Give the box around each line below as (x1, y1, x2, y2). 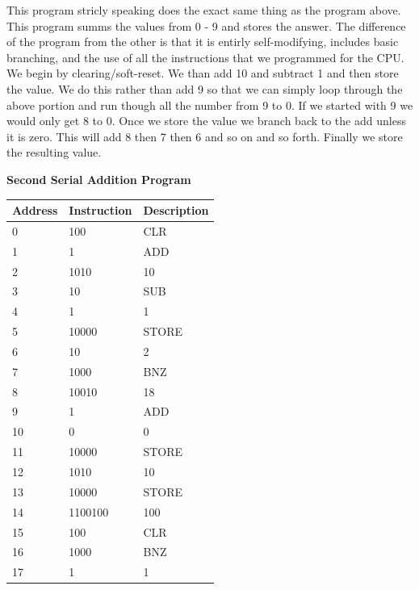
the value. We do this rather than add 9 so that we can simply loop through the (6, 80, 403, 97)
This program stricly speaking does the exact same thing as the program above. (6, 2, 401, 18)
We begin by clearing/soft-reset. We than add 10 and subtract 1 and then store (6, 65, 399, 82)
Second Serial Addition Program (6, 170, 191, 187)
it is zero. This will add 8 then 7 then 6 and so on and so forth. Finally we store (6, 128, 403, 144)
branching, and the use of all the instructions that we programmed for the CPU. (6, 48, 404, 65)
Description (143, 202, 209, 219)
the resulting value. (6, 144, 102, 161)
